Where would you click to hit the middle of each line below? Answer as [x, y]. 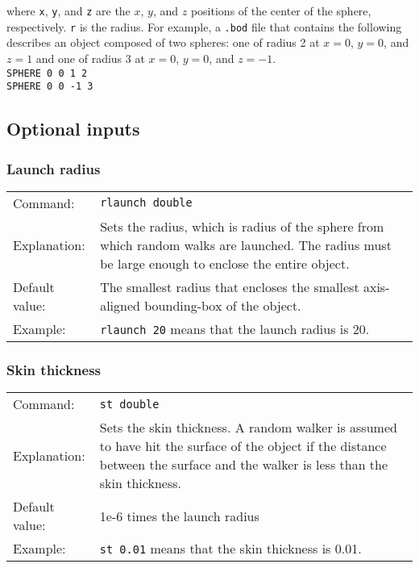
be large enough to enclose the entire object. [225, 263]
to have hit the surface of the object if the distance [243, 446]
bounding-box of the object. [223, 305]
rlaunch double [146, 203]
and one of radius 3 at [90, 58]
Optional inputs [73, 129]
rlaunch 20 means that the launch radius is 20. [235, 328]
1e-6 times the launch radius [179, 516]
